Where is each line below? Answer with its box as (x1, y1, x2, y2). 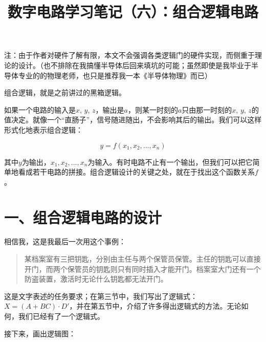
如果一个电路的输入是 (4, 104, 76, 115)
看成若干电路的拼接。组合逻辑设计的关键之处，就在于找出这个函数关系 (18, 166, 255, 177)
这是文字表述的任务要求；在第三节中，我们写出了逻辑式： (4, 290, 197, 301)
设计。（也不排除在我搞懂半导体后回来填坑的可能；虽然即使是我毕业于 (18, 59, 251, 70)
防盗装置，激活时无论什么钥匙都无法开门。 (24, 273, 168, 284)
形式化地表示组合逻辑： (4, 124, 83, 135)
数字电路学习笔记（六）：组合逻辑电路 (7, 1, 258, 22)
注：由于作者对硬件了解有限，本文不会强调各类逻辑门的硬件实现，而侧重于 (4, 50, 255, 60)
